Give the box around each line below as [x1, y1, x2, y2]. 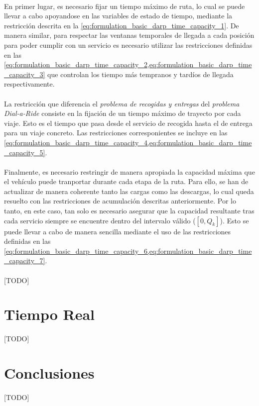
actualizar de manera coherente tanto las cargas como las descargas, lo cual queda [4, 186, 254, 196]
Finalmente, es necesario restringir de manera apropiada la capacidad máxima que [4, 166, 255, 177]
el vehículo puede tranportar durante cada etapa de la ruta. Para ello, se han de [4, 176, 249, 187]
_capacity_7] [4, 255, 45, 266]
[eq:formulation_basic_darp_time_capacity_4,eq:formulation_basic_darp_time [4, 137, 252, 147]
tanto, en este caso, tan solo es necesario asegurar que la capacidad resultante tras [4, 205, 255, 216]
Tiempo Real [4, 304, 95, 324]
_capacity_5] [4, 147, 45, 157]
